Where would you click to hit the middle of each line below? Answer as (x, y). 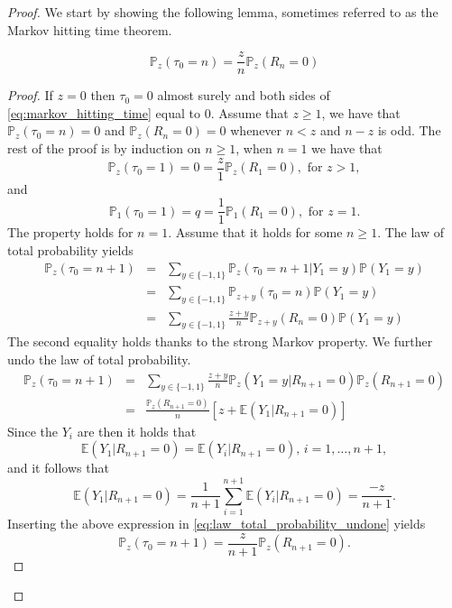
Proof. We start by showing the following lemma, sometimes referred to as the (223, 12)
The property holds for (70, 232)
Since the (32, 431)
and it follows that (58, 468)
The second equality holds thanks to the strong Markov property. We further (220, 341)
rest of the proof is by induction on (104, 148)
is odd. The (409, 130)
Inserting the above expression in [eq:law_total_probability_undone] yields (217, 523)
